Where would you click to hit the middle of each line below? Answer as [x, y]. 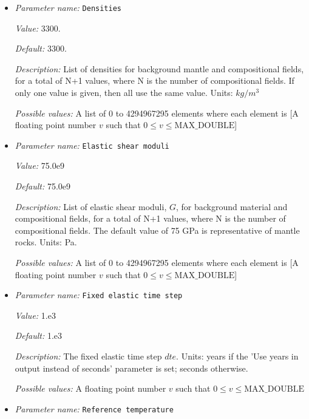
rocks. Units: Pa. [46, 242]
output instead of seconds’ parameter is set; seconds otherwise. [131, 368]
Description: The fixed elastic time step [88, 356]
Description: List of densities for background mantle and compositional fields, [159, 68]
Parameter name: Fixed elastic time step [99, 295]
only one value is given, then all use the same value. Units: [124, 93]
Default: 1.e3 [39, 336]
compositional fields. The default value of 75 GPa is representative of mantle [157, 230]
